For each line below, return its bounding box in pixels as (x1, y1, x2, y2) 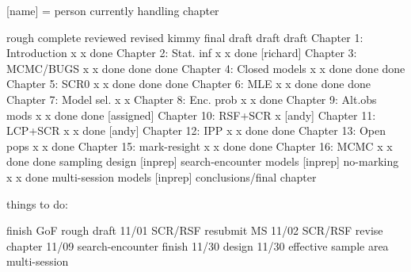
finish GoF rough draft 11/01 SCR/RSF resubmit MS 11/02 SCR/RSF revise (6, 222, 383, 239)
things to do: (6, 195, 68, 212)
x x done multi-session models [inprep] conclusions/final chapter (6, 168, 317, 185)
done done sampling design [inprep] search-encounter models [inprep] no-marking (6, 153, 399, 170)
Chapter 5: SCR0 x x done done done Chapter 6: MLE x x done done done (6, 75, 371, 92)
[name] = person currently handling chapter (6, 2, 219, 18)
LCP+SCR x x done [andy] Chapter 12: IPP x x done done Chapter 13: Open (6, 122, 386, 139)
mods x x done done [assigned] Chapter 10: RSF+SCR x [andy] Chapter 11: (6, 106, 376, 123)
